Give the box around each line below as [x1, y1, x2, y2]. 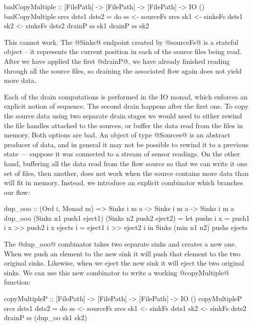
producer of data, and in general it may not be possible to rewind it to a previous [4, 139, 249, 149]
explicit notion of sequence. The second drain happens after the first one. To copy [4, 101, 249, 111]
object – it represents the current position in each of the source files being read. [4, 46, 242, 57]
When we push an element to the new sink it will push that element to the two [4, 248, 241, 258]
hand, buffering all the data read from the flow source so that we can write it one [4, 158, 248, 168]
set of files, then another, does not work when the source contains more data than [4, 168, 249, 178]
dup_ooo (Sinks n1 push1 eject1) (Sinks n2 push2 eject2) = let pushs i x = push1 [4, 212, 250, 223]
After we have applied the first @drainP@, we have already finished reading [4, 56, 230, 66]
